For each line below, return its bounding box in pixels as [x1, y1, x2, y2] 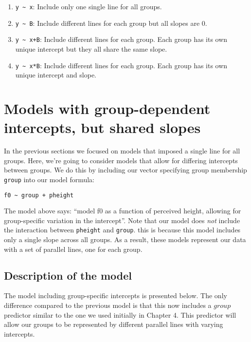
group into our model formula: [4, 174, 95, 184]
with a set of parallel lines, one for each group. [4, 244, 143, 254]
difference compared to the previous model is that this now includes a [4, 300, 212, 310]
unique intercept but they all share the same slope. [15, 43, 167, 54]
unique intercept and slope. [15, 70, 96, 80]
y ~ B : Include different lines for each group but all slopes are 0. [15, 18, 207, 28]
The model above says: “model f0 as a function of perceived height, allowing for [4, 206, 241, 216]
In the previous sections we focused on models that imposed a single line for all [4, 146, 240, 156]
